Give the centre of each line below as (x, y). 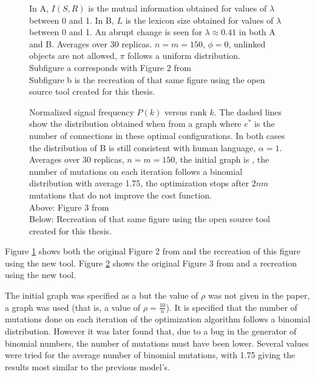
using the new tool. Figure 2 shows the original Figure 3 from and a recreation (151, 263)
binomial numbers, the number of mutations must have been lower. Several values (157, 343)
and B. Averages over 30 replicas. (91, 43)
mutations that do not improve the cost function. (120, 195)
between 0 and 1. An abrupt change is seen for (116, 32)
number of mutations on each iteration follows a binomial (136, 171)
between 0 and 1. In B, (72, 20)
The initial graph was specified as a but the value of (102, 295)
